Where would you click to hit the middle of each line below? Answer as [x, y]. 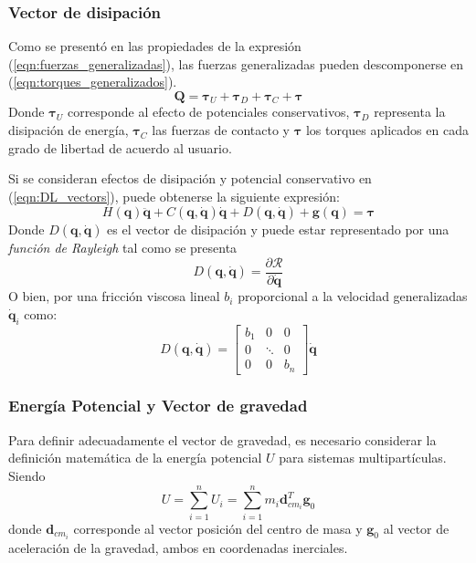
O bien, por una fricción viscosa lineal [114, 296]
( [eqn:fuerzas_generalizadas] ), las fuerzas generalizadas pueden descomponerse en [236, 63]
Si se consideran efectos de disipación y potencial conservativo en [190, 178]
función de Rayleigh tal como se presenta [123, 248]
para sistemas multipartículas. [363, 458]
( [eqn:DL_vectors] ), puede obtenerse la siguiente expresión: [174, 196]
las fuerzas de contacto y [221, 130]
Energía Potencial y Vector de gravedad [158, 406]
